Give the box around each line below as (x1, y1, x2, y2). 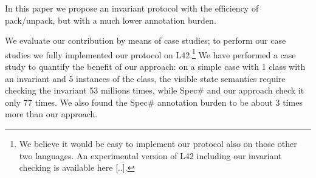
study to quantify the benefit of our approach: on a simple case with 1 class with (5, 60, 306, 73)
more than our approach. (5, 108, 98, 120)
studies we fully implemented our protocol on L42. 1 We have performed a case (5, 46, 296, 61)
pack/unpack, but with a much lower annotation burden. (5, 13, 216, 26)
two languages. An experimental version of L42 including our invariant (19, 149, 282, 162)
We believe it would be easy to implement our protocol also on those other (19, 137, 297, 149)
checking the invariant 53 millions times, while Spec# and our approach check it (5, 84, 304, 97)
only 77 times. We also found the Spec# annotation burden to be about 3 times (5, 95, 303, 108)
